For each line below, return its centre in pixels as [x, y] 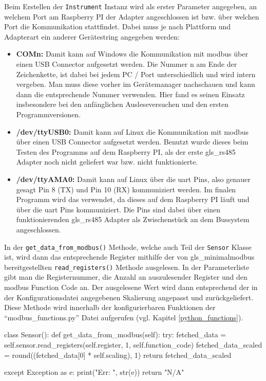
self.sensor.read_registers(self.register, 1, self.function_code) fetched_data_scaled [133, 344]
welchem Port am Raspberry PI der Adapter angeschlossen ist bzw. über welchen [132, 16]
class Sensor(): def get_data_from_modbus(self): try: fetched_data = [115, 334]
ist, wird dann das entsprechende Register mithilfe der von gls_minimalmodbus [129, 257]
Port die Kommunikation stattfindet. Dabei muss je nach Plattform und [118, 26]
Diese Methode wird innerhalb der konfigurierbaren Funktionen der [110, 307]
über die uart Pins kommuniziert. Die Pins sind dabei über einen [118, 209]
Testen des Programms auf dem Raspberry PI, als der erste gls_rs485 [126, 151]
